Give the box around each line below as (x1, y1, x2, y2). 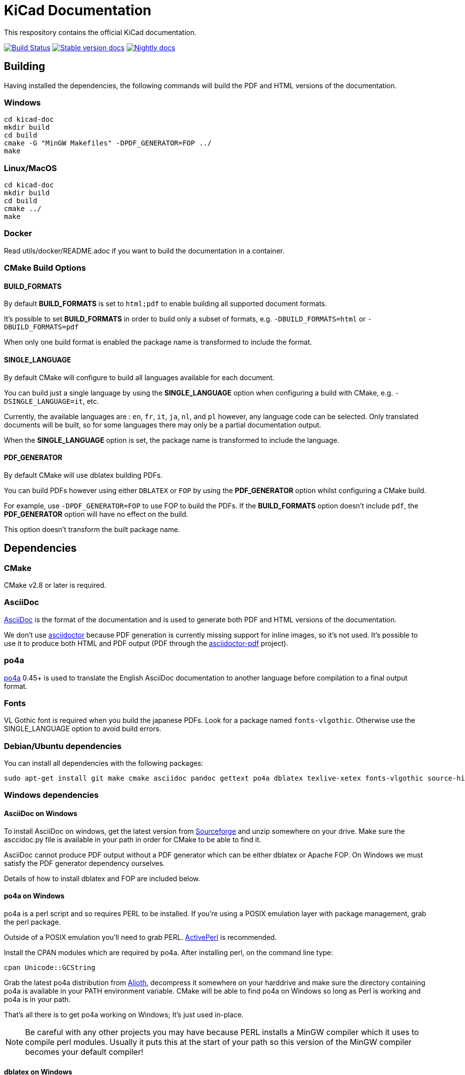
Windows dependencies (4, 790, 99, 800)
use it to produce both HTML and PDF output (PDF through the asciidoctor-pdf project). (4, 639, 288, 647)
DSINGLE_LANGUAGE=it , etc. (4, 396, 99, 405)
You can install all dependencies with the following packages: (4, 759, 203, 768)
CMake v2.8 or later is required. (4, 581, 106, 590)
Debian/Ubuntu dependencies (4, 741, 122, 751)
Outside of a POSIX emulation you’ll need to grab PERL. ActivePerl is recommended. (4, 932, 277, 941)
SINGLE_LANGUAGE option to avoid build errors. (4, 724, 162, 733)
